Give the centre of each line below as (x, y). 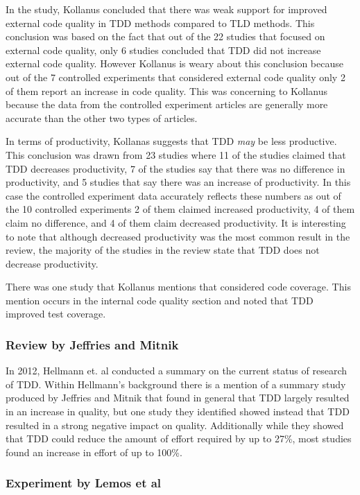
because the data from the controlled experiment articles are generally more (167, 104)
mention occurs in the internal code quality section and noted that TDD (160, 300)
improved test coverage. (56, 314)
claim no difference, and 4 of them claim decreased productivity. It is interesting (176, 222)
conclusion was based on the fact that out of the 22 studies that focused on (165, 36)
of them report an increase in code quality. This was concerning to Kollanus (167, 90)
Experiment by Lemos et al (84, 483)
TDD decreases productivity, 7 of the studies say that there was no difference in (175, 168)
